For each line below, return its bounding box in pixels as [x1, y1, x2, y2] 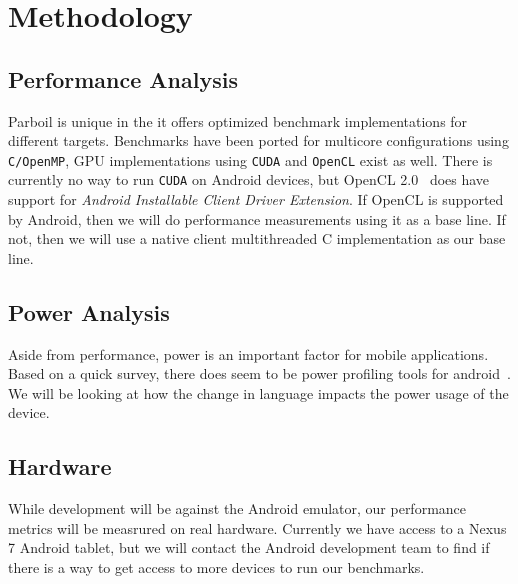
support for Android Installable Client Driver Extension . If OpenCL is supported [8, 189, 504, 210]
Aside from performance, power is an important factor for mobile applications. [8, 343, 489, 364]
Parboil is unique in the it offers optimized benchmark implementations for [8, 110, 468, 131]
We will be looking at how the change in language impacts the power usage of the [8, 382, 509, 403]
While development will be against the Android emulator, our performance [8, 498, 467, 519]
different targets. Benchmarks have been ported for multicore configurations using [8, 130, 509, 151]
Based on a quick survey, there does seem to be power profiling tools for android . [8, 363, 511, 384]
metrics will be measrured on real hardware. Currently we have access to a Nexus [8, 517, 507, 538]
